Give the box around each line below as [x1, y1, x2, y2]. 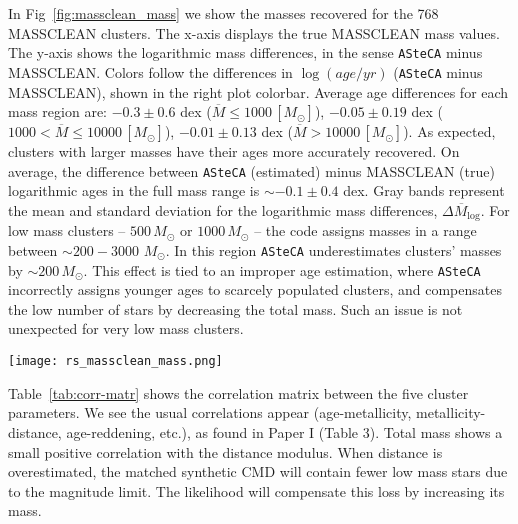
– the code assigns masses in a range [254, 220, 477, 241]
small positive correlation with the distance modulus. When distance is [8, 441, 443, 462]
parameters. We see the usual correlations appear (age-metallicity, [8, 402, 412, 423]
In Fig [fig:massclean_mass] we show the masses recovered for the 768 [8, 3, 439, 23]
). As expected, [403, 121, 496, 142]
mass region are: [8, 101, 107, 122]
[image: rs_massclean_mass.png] [8, 354, 223, 369]
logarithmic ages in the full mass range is [8, 180, 260, 201]
